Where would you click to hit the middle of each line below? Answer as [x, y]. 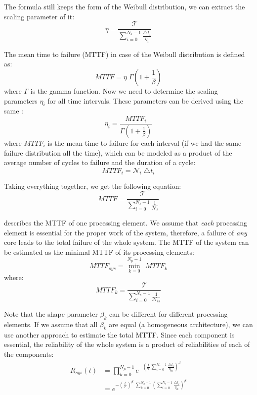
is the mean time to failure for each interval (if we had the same [145, 142]
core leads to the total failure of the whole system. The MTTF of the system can [127, 242]
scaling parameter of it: [39, 16]
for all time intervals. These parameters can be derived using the [145, 100]
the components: [29, 354]
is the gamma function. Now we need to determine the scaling [124, 91]
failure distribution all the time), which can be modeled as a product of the [118, 152]
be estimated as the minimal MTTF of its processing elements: [99, 252]
